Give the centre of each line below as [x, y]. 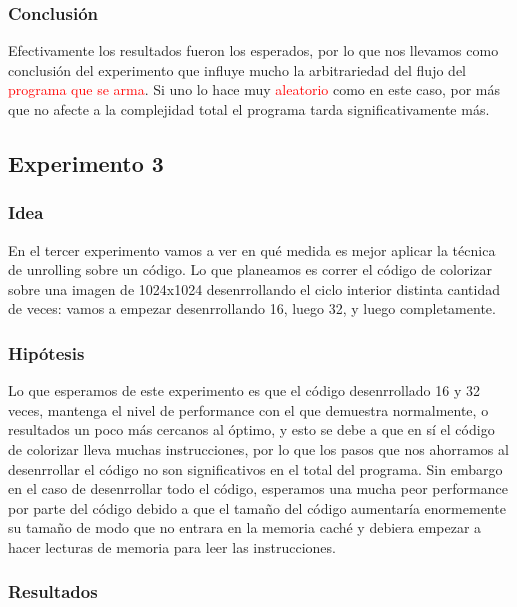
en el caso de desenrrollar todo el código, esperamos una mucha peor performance [258, 488]
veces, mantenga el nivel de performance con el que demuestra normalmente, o [248, 409]
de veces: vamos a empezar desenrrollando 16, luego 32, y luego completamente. [252, 308]
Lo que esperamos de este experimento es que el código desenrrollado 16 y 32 [244, 390]
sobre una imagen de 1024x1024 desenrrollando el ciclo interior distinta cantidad [254, 288]
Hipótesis [46, 352]
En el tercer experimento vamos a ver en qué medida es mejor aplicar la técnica [252, 249]
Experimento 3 [86, 162]
